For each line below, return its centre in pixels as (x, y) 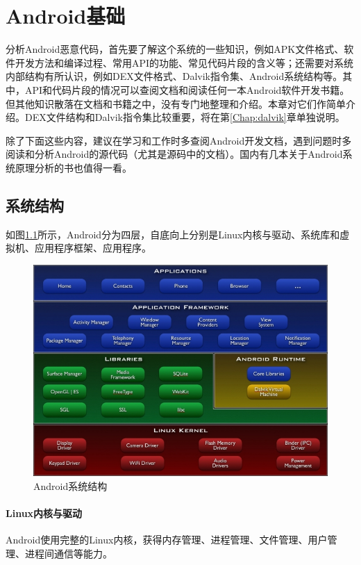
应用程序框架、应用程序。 (93, 248)
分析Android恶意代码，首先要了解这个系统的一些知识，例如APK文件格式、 (175, 49)
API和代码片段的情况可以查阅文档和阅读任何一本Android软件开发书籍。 (187, 89)
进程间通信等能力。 (68, 553)
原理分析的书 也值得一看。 (73, 167)
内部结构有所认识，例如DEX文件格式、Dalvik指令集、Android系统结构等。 (174, 76)
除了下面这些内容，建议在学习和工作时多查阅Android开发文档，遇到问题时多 (179, 140)
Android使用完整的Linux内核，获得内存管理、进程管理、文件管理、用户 (167, 540)
